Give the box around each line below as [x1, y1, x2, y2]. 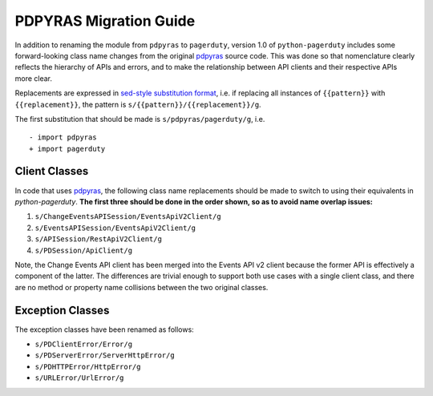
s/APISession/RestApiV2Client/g [34, 235, 162, 244]
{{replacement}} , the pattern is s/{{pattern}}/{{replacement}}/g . [14, 99, 261, 109]
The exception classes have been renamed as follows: [14, 325, 194, 334]
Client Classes [14, 164, 89, 178]
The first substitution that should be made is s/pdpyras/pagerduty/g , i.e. [14, 114, 265, 123]
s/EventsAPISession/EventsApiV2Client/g [34, 223, 196, 232]
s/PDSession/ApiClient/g [34, 245, 132, 255]
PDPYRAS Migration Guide [14, 12, 196, 30]
